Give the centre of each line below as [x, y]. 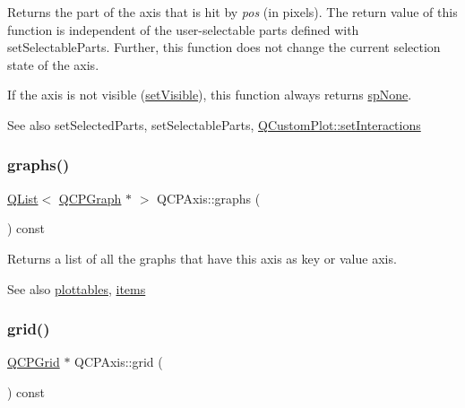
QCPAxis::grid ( [119, 362]
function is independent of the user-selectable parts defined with [183, 29]
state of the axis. [53, 64]
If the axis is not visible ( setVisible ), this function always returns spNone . [210, 95]
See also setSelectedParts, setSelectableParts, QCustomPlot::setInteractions [214, 124]
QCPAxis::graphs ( [209, 198]
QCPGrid [34, 362]
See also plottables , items [77, 288]
